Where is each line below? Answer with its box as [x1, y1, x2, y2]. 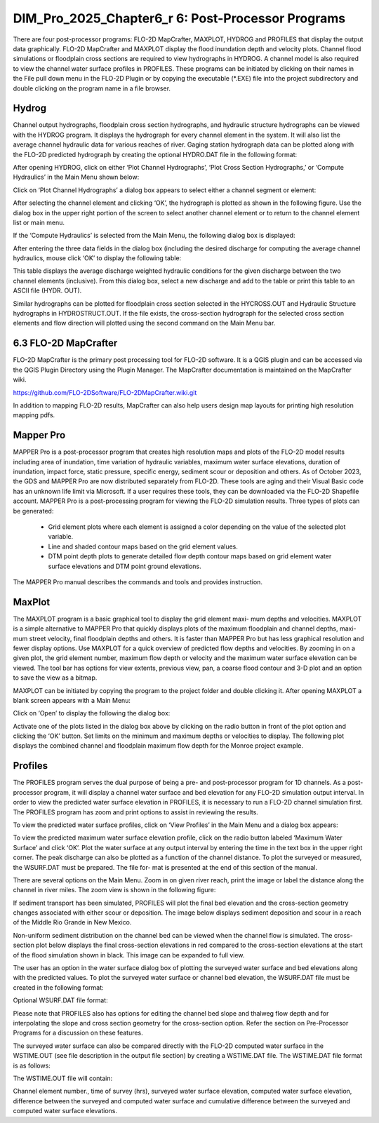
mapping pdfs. [13, 411, 55, 419]
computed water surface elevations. [13, 1107, 117, 1115]
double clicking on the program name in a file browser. [13, 84, 171, 93]
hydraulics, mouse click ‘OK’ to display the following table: [13, 254, 182, 262]
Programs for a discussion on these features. [13, 1028, 143, 1037]
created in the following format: [13, 983, 104, 992]
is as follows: [13, 1061, 51, 1070]
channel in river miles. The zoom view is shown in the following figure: [13, 886, 216, 894]
